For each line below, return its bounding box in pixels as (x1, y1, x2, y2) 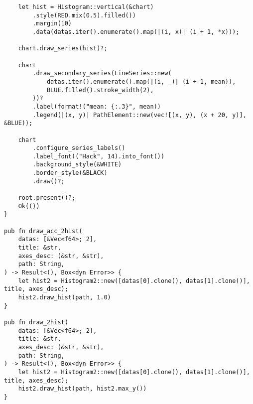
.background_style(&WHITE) (32, 161, 122, 168)
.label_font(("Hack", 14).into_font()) (32, 152, 165, 160)
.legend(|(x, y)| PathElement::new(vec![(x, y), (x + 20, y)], (32, 111, 247, 119)
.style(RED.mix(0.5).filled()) (32, 11, 136, 19)
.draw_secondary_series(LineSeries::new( (32, 70, 172, 77)
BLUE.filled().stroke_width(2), (46, 86, 154, 94)
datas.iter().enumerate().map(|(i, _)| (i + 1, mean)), (46, 78, 236, 85)
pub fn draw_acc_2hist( (4, 227, 83, 235)
